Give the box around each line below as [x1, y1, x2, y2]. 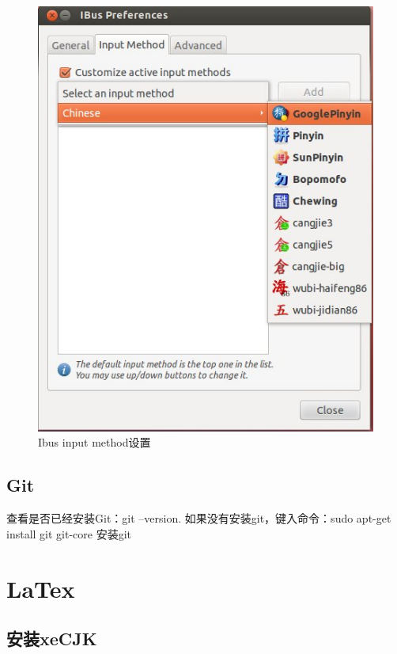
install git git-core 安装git [6, 525, 132, 542]
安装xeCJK [6, 626, 97, 651]
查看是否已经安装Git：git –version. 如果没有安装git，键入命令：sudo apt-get [6, 510, 391, 527]
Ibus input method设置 [38, 434, 151, 451]
